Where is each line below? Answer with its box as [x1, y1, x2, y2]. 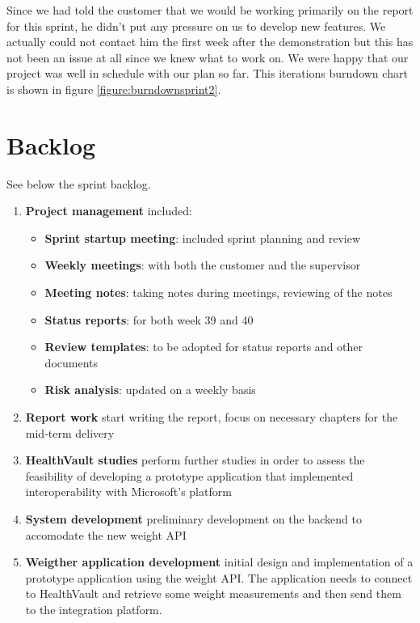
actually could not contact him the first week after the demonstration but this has [6, 33, 414, 50]
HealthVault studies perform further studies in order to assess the [25, 451, 365, 468]
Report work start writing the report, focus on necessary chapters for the [25, 409, 398, 426]
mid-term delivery [25, 424, 115, 441]
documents [44, 354, 99, 371]
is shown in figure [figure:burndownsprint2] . [6, 80, 221, 97]
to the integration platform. [25, 600, 162, 617]
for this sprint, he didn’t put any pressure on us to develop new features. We [6, 17, 386, 34]
